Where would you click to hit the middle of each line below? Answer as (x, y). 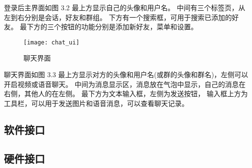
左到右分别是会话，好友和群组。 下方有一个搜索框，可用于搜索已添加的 (118, 17)
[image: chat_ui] (52, 42)
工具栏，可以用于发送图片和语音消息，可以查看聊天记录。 (96, 103)
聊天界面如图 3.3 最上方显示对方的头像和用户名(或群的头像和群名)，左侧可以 (126, 74)
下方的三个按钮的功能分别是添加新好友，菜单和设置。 (112, 27)
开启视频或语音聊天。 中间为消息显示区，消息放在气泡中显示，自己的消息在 (125, 84)
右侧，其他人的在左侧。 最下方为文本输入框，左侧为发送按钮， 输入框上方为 (126, 94)
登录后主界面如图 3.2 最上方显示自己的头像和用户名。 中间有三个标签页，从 (125, 7)
